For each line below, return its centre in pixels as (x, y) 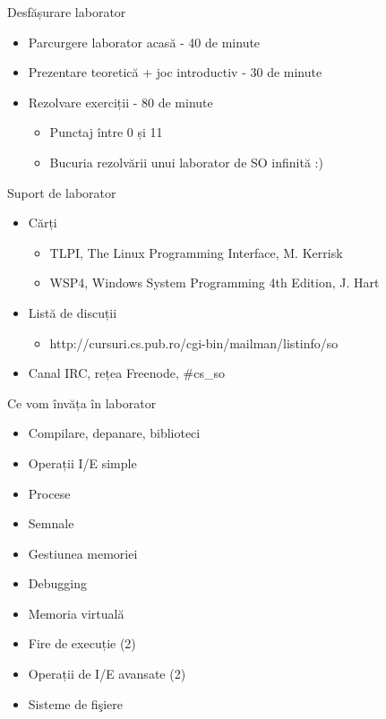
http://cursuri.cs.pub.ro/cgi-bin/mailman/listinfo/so (194, 342)
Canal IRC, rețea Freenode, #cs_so (126, 373)
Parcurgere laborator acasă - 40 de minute (144, 42)
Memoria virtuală (76, 613)
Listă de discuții (73, 312)
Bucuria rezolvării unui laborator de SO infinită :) (186, 162)
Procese (49, 493)
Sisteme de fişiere (75, 703)
